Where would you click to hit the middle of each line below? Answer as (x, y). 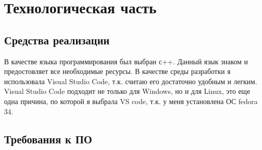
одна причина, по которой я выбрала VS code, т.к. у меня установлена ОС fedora (131, 101)
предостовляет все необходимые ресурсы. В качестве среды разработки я (117, 71)
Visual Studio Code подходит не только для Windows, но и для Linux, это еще (127, 91)
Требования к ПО (48, 139)
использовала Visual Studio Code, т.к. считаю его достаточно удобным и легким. (131, 81)
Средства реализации (57, 40)
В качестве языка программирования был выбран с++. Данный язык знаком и (126, 61)
